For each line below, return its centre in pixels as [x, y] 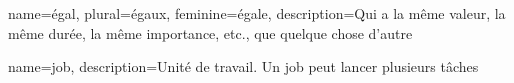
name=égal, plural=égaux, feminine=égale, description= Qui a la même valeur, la [257, 13]
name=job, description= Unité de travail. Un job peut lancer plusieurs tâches [243, 66]
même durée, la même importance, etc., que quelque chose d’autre [210, 32]
